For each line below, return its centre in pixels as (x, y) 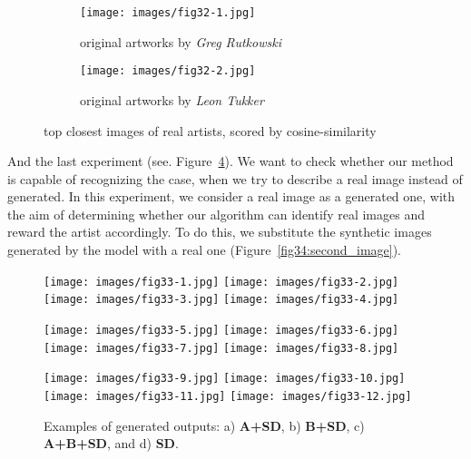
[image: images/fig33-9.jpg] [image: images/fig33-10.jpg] (225, 379)
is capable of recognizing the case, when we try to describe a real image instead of (235, 178)
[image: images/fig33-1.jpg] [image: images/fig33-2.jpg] (221, 282)
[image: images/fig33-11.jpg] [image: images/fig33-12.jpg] (228, 396)
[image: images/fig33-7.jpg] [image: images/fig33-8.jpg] (221, 348)
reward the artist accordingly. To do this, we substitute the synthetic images (220, 232)
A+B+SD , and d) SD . (111, 443)
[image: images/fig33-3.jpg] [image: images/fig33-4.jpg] (221, 300)
